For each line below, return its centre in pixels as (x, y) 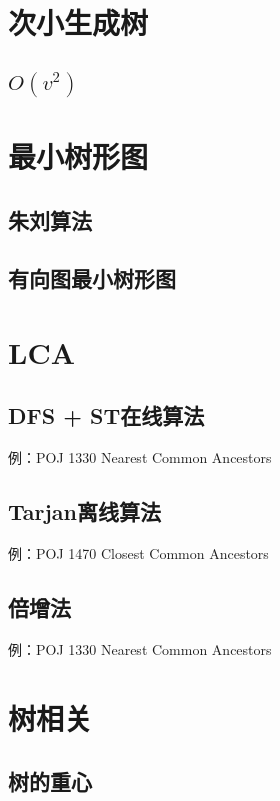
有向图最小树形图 (92, 278)
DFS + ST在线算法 (106, 415)
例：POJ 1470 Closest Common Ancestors (138, 553)
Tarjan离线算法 (85, 511)
